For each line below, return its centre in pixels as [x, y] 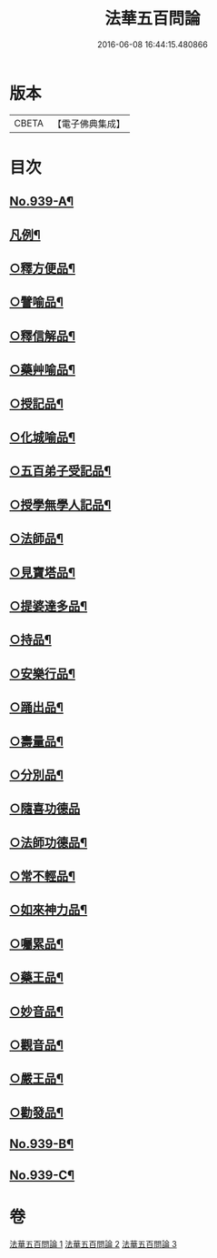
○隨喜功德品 [45, 809]
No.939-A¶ [42, 201]
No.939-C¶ [42, 1175]
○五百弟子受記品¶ [60, 471]
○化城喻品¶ [42, 437]
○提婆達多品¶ [49, 606]
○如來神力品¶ [49, 910]
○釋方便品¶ [42, 269]
